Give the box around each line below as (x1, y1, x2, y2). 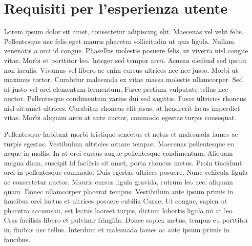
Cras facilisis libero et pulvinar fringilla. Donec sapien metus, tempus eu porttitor (4, 215, 249, 225)
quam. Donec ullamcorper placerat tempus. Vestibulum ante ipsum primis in (4, 186, 233, 196)
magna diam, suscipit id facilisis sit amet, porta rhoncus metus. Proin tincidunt (4, 157, 242, 167)
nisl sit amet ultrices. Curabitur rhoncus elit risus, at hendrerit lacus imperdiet (4, 102, 240, 113)
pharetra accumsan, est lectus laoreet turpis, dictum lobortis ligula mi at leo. (4, 205, 234, 215)
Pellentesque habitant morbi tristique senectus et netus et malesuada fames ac (4, 129, 238, 139)
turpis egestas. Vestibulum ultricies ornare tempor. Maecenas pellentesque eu (4, 138, 234, 148)
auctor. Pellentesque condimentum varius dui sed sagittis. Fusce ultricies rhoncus (4, 93, 246, 103)
